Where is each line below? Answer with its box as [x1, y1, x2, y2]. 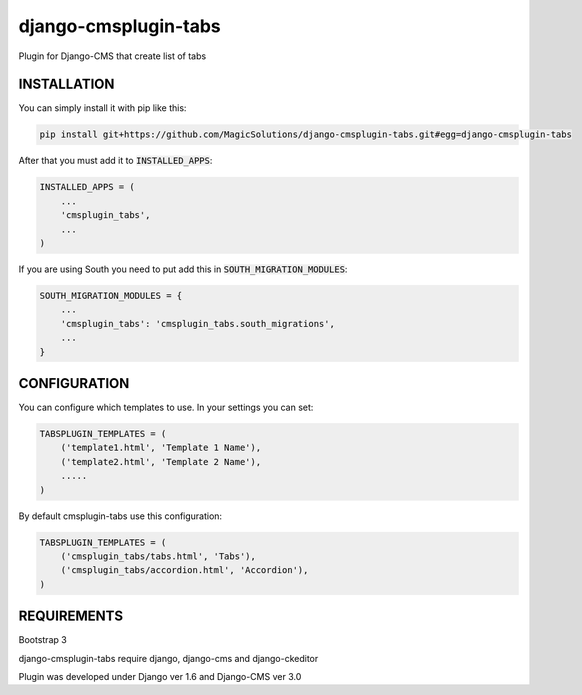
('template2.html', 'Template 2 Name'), [60, 456, 262, 467]
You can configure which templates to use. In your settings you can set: [18, 401, 314, 413]
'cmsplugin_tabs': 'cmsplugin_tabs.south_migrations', [60, 318, 335, 329]
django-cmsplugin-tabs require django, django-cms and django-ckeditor [18, 652, 319, 664]
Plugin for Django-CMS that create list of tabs [18, 50, 207, 62]
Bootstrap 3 [18, 634, 67, 646]
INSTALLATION [18, 76, 115, 93]
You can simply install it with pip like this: [18, 102, 187, 114]
